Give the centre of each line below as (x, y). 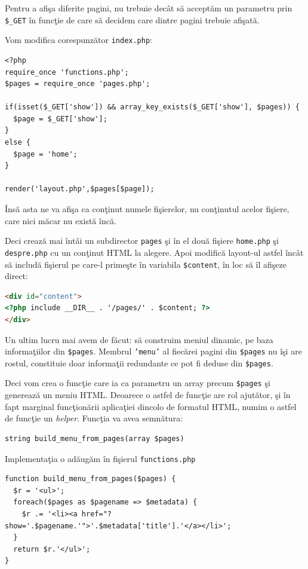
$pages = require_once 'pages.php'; (78, 84)
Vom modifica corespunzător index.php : (78, 40)
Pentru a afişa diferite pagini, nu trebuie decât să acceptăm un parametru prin (149, 8)
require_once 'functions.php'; (67, 72)
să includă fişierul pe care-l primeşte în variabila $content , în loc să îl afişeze (146, 264)
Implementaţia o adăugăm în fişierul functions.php (100, 458)
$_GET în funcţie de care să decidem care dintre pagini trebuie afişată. (132, 19)
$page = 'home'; (45, 154)
